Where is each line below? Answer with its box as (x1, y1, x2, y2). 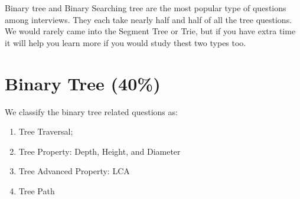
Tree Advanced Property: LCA (18, 165, 130, 177)
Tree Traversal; (18, 125, 73, 138)
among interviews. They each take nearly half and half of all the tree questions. (5, 13, 292, 25)
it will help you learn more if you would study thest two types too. (5, 36, 246, 48)
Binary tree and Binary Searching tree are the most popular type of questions (5, 2, 286, 14)
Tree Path (18, 184, 55, 197)
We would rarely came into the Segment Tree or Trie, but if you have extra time (5, 25, 296, 37)
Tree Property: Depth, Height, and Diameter (18, 145, 181, 157)
